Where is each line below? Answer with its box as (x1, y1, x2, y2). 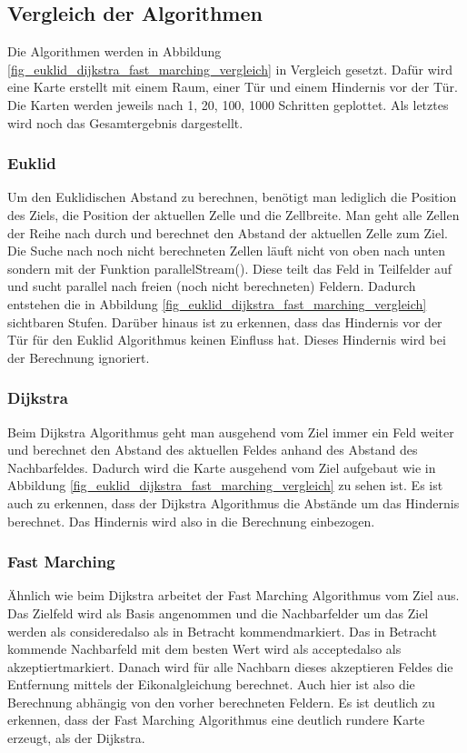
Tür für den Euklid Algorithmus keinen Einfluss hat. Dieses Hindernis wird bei (7, 330, 446, 349)
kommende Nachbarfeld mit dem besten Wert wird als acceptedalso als (7, 639, 402, 658)
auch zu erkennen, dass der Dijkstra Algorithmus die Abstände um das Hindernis (7, 493, 460, 512)
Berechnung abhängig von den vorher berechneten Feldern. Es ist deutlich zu (7, 692, 435, 711)
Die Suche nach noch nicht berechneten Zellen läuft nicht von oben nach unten (7, 241, 446, 260)
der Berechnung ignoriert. (7, 347, 150, 366)
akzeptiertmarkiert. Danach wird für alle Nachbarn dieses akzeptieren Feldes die (7, 657, 453, 676)
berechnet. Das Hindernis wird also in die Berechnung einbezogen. (7, 511, 375, 530)
